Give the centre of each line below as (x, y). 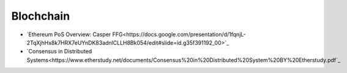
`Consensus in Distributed (59, 52)
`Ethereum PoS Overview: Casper (69, 34)
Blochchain (41, 16)
